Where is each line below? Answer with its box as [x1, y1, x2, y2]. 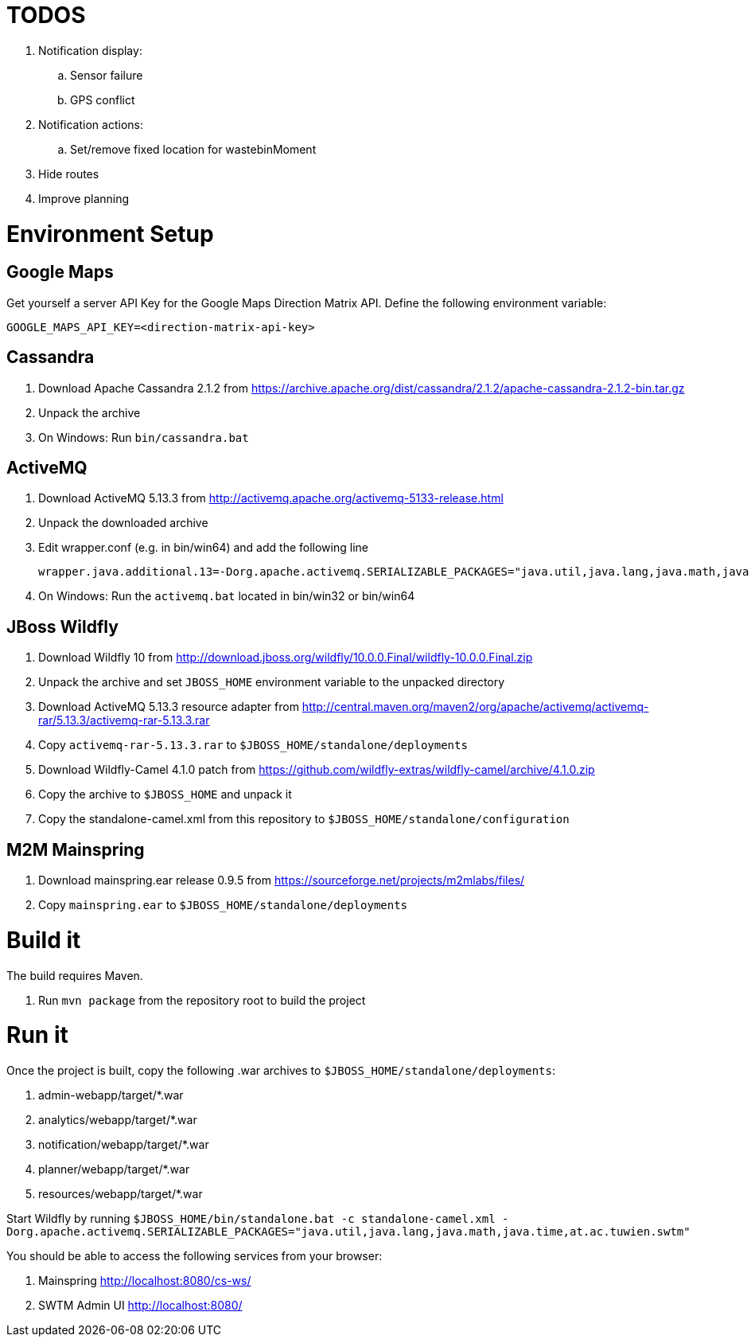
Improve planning [38, 191, 130, 205]
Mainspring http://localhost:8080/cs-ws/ [38, 1274, 251, 1288]
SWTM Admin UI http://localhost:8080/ [38, 1298, 243, 1313]
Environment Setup [6, 220, 214, 248]
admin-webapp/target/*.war [38, 1088, 184, 1103]
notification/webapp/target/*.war [38, 1138, 209, 1152]
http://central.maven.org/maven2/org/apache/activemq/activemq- [302, 700, 649, 714]
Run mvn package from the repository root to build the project [38, 993, 366, 1007]
